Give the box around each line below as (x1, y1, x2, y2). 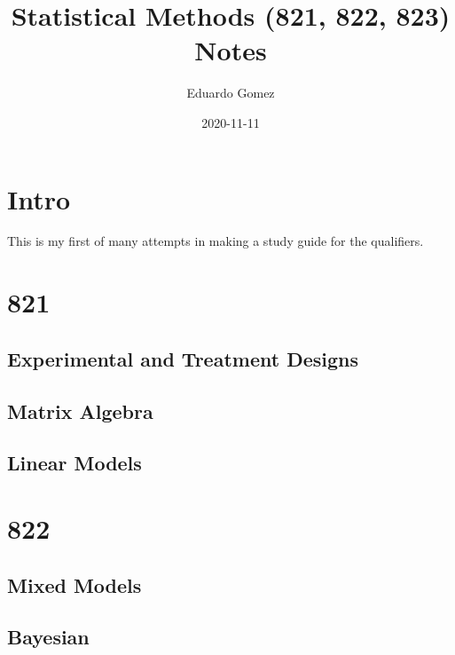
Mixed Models (7, 571, 142, 598)
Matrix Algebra (7, 397, 153, 424)
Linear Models (7, 449, 142, 477)
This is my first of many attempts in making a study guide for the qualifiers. (7, 232, 424, 250)
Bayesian (7, 623, 90, 651)
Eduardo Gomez (186, 83, 275, 102)
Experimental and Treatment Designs (7, 344, 358, 372)
